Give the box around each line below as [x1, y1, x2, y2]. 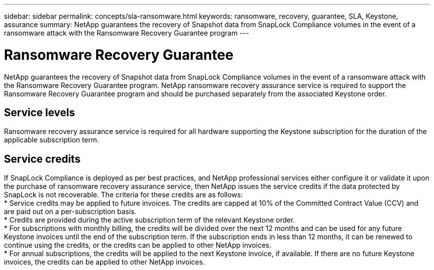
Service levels [4, 106, 75, 119]
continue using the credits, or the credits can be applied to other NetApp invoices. [4, 241, 271, 250]
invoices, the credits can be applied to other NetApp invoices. [4, 258, 205, 267]
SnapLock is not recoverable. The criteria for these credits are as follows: [4, 190, 243, 199]
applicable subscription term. [4, 135, 99, 144]
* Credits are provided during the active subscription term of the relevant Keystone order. [4, 216, 295, 225]
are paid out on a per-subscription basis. [4, 207, 137, 216]
